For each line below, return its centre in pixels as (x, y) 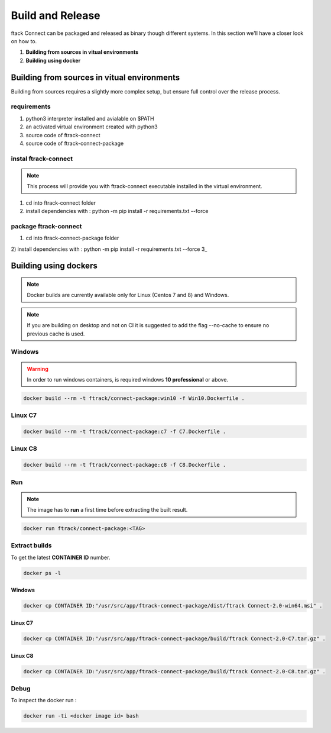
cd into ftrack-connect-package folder (72, 238)
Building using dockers (54, 266)
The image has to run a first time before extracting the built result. (107, 510)
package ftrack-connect (46, 226)
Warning (38, 369)
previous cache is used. (56, 334)
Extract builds (31, 545)
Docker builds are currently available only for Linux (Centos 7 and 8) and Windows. (128, 295)
